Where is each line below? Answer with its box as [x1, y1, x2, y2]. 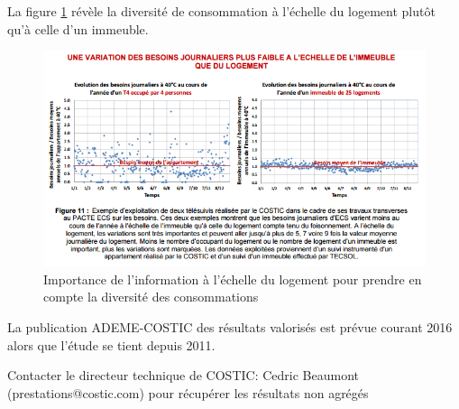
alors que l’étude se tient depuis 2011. [7, 335, 216, 354]
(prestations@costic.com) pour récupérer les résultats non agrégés [7, 383, 369, 402]
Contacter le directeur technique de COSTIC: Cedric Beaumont [7, 366, 359, 385]
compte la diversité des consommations [43, 287, 259, 306]
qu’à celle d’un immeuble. [7, 19, 149, 38]
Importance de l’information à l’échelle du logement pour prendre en [43, 269, 422, 288]
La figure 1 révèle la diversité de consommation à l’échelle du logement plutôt [7, 2, 436, 20]
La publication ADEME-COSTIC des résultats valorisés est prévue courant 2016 [7, 318, 453, 337]
